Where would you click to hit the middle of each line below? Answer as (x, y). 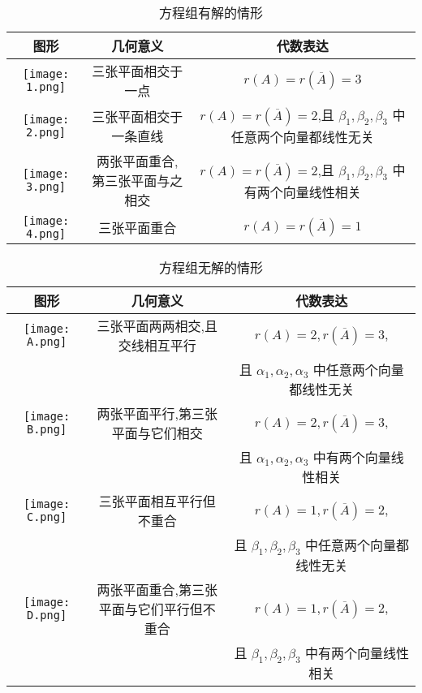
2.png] (45, 132)
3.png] (45, 187)
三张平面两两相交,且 (157, 326)
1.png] (45, 87)
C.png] (47, 517)
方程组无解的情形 (211, 267)
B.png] (47, 429)
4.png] (45, 234)
